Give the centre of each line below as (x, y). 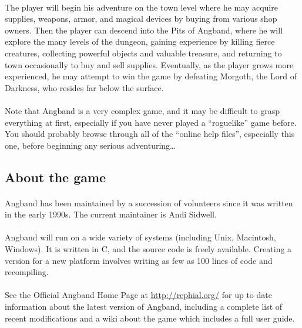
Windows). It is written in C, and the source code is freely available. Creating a (148, 249)
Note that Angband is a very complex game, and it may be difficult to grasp (142, 110)
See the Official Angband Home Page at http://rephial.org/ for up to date (138, 295)
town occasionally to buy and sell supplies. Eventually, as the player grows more (149, 64)
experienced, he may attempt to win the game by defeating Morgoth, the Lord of (151, 76)
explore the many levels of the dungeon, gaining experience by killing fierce (140, 41)
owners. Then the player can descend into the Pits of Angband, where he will (144, 30)
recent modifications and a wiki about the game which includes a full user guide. (150, 318)
